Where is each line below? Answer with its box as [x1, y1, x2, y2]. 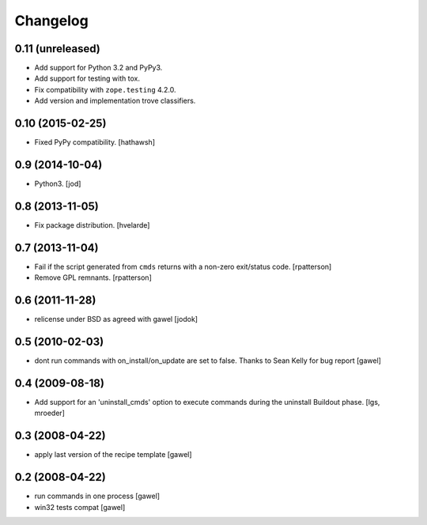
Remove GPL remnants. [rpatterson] [34, 273, 152, 282]
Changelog [14, 12, 89, 29]
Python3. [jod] [34, 179, 81, 189]
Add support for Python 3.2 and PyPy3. [34, 63, 163, 73]
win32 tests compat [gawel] [34, 502, 126, 512]
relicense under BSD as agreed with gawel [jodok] [34, 315, 198, 324]
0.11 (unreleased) [14, 42, 100, 55]
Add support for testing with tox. [34, 74, 140, 83]
